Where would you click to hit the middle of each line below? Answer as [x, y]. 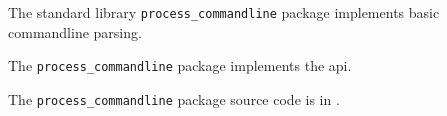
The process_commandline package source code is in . [174, 98]
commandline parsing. [75, 31]
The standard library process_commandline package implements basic [224, 12]
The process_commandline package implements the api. [180, 65]
